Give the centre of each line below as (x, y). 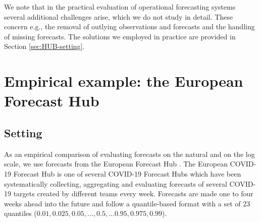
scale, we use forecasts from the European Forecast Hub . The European (116, 164)
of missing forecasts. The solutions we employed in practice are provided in (120, 36)
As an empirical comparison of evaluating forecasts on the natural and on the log (129, 154)
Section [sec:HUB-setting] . (44, 46)
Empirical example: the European (124, 81)
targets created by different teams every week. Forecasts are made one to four (133, 193)
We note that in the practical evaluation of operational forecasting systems (120, 7)
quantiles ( (20, 213)
